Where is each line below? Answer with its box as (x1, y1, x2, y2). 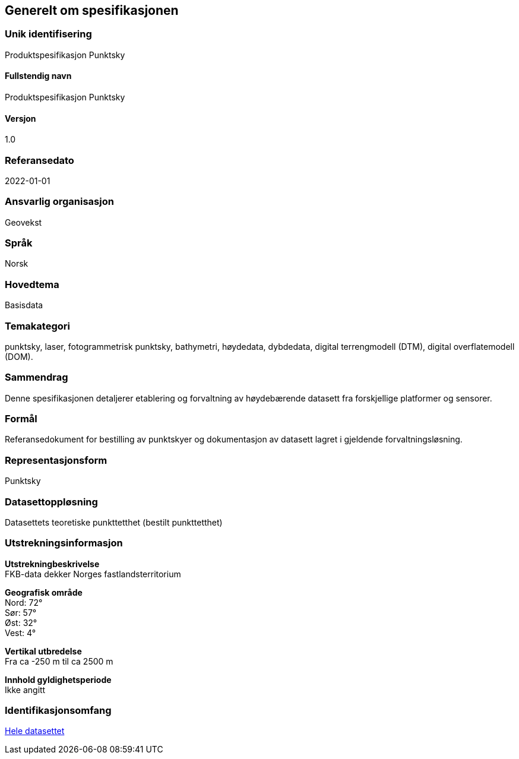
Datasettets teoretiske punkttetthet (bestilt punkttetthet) (5, 517, 223, 527)
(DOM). (5, 351, 33, 362)
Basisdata (5, 300, 43, 311)
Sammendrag (5, 371, 68, 384)
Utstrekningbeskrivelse (5, 558, 100, 569)
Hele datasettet (5, 726, 65, 736)
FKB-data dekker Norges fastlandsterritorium (5, 568, 181, 579)
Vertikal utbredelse (5, 646, 82, 656)
